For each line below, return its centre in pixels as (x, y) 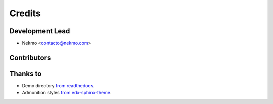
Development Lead (40, 31)
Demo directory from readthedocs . (58, 85)
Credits (25, 13)
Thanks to (26, 73)
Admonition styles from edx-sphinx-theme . (67, 93)
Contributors (30, 57)
